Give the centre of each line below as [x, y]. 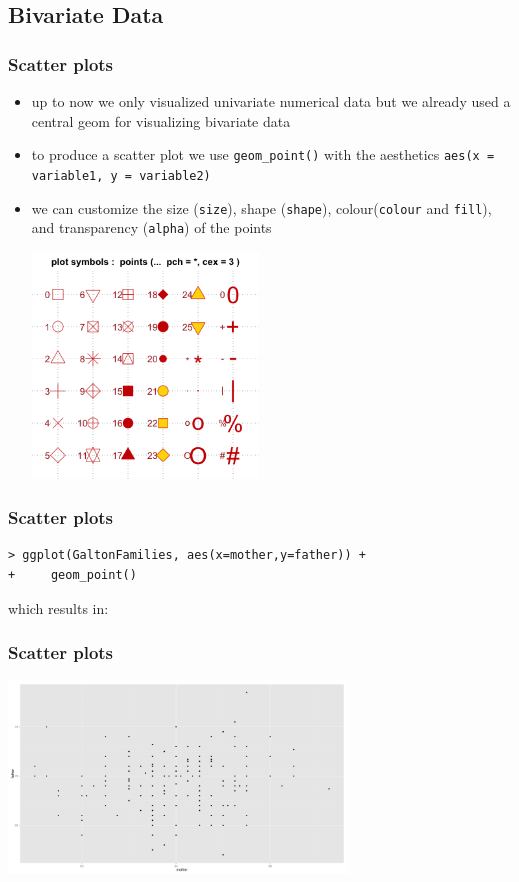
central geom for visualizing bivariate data [161, 120]
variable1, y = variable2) [121, 175]
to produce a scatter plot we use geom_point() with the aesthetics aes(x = [263, 154]
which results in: [58, 607]
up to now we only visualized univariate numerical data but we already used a [271, 101]
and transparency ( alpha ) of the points [151, 227]
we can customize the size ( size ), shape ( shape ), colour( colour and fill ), [261, 207]
